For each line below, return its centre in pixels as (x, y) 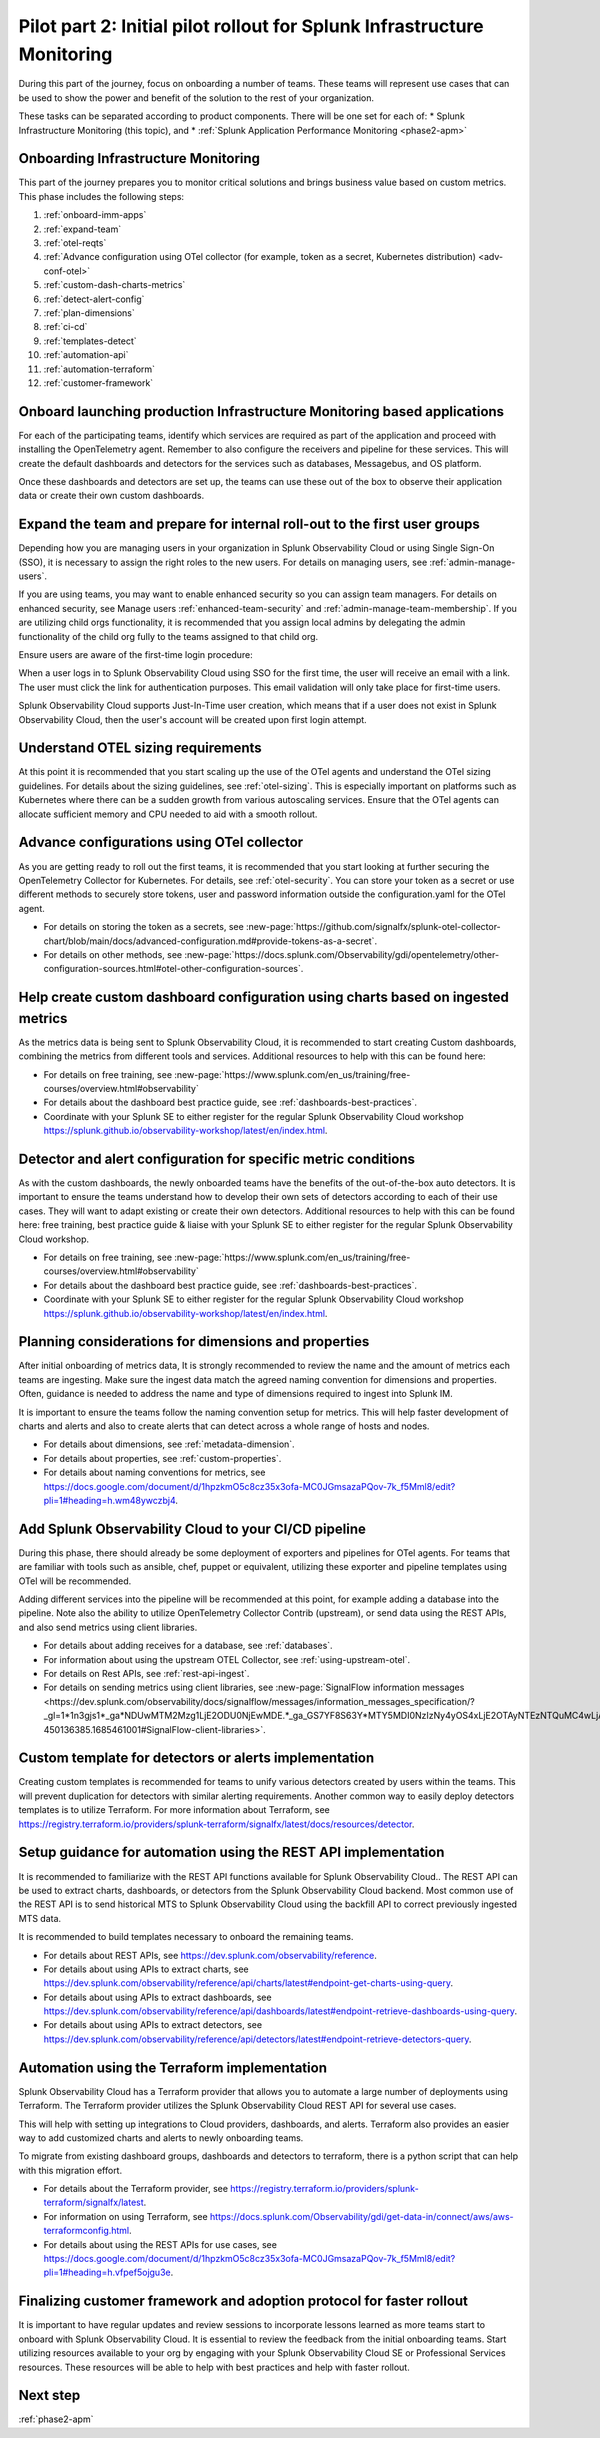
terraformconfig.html (86, 2231)
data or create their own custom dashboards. (111, 496)
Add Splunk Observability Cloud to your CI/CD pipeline (192, 1528)
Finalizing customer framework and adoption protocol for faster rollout (243, 2301)
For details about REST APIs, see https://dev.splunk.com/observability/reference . (210, 1955)
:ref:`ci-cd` (65, 327)
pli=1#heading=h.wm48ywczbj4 (109, 1500)
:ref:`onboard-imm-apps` (95, 215)
